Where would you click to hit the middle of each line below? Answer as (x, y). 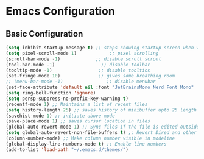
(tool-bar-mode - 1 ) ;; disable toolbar (78, 65)
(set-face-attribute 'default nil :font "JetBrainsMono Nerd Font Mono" (100, 87)
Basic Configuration (44, 34)
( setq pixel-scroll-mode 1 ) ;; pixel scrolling (82, 53)
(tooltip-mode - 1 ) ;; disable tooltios (78, 70)
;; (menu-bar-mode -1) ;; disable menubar (81, 82)
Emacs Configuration (60, 11)
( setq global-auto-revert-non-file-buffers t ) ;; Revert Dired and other (101, 133)
